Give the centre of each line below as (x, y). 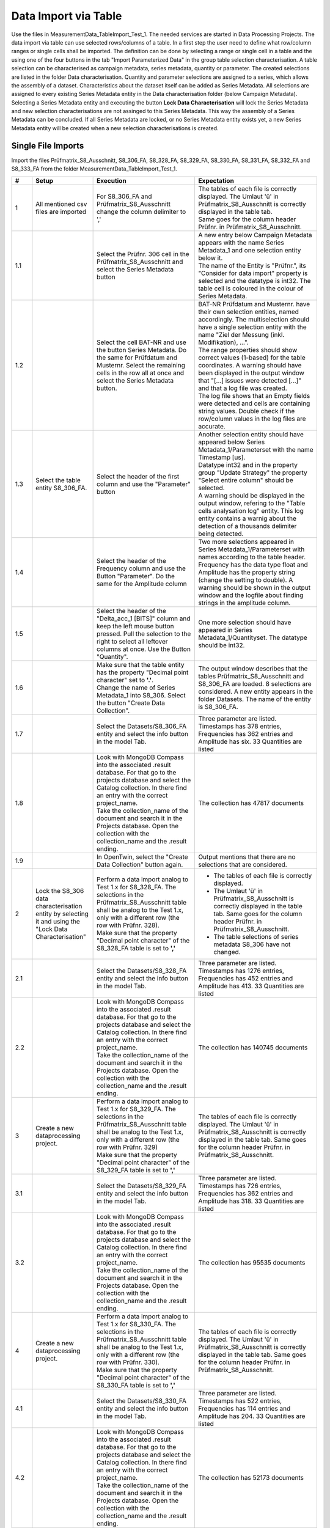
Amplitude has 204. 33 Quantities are (252, 1416)
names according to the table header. (252, 557)
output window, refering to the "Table (252, 503)
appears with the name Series (241, 243)
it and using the (58, 921)
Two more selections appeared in (246, 542)
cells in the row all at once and (141, 373)
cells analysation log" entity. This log (251, 510)
